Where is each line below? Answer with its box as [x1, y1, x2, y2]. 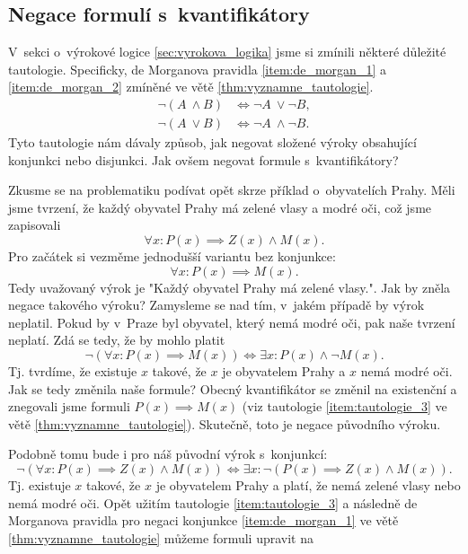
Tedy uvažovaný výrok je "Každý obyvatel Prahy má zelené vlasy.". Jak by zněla [8, 277, 451, 296]
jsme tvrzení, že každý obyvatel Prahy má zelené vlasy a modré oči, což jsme [8, 198, 432, 216]
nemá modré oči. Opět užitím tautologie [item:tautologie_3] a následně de [8, 493, 418, 512]
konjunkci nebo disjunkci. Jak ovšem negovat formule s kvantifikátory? [8, 150, 399, 169]
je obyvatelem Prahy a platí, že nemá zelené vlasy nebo [155, 475, 461, 494]
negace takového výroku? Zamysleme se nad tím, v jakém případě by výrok [8, 295, 425, 314]
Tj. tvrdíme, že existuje [8, 361, 137, 380]
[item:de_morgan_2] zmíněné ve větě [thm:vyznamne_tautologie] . [8, 77, 374, 96]
